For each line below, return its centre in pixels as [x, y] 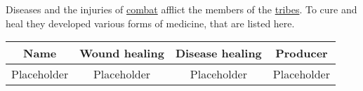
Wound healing [122, 53]
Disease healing [218, 53]
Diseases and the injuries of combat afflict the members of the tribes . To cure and [181, 9]
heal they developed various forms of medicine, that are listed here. [150, 23]
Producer [302, 53]
